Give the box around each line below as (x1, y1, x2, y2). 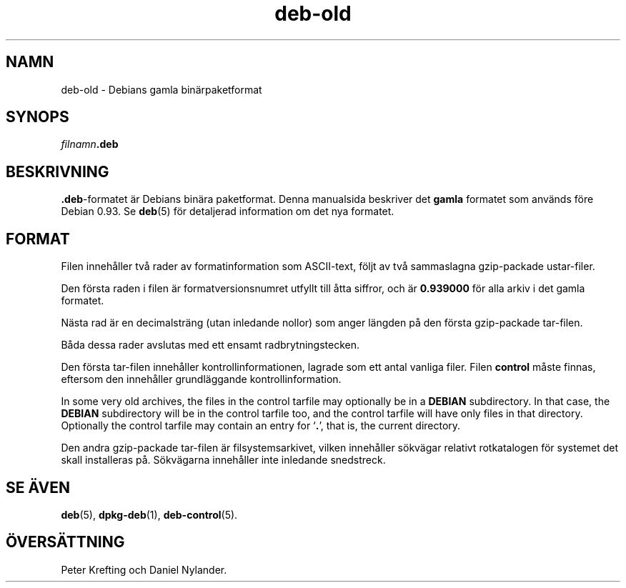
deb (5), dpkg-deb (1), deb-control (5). (61, 508, 238, 521)
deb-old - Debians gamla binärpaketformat (61, 83, 262, 96)
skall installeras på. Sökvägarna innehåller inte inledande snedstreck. (61, 454, 386, 467)
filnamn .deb (61, 138, 119, 151)
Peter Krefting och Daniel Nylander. (61, 563, 227, 576)
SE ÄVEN (6, 478, 70, 497)
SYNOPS (6, 108, 69, 126)
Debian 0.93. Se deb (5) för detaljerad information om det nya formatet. (61, 205, 394, 218)
